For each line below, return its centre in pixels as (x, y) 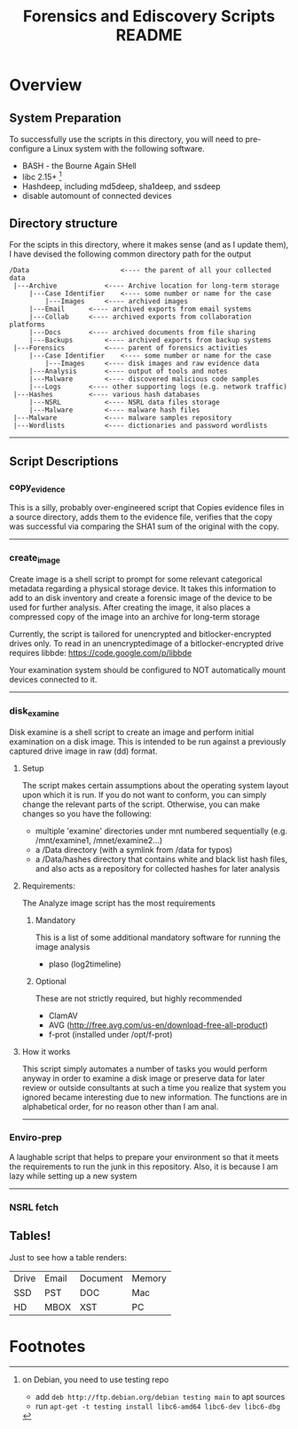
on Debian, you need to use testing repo (95, 1379)
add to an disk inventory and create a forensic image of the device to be (141, 597)
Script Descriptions (64, 461)
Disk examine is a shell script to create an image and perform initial (132, 732)
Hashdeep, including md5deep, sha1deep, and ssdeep (121, 186)
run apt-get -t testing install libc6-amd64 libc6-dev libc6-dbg (158, 1406)
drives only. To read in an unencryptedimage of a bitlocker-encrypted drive (146, 643)
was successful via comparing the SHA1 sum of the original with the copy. (144, 526)
